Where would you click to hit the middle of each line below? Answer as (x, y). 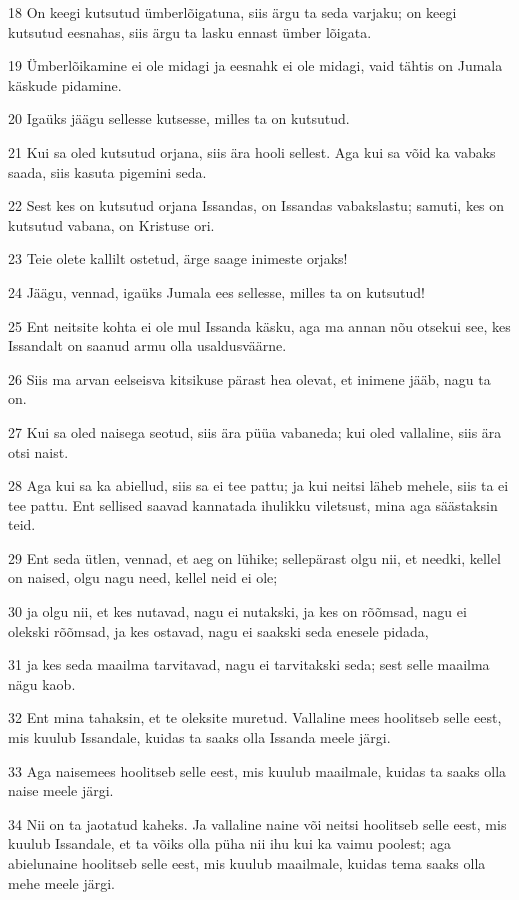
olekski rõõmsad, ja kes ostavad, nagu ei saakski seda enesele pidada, (218, 630)
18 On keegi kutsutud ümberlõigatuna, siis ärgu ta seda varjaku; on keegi (232, 12)
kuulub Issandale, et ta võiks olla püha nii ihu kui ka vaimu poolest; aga (229, 843)
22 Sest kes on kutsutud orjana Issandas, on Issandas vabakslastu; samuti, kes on (256, 205)
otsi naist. (38, 451)
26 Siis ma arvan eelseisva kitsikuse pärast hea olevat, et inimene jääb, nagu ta (249, 378)
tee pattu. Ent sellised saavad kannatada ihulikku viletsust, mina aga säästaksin (253, 504)
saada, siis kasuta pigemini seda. (107, 171)
